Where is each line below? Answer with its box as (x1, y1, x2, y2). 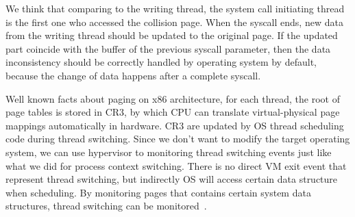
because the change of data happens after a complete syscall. (5, 68, 261, 82)
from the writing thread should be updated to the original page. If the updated (5, 28, 338, 42)
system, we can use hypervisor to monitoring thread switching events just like (5, 144, 332, 159)
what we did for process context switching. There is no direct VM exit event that (5, 158, 347, 173)
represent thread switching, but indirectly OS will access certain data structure (5, 172, 338, 186)
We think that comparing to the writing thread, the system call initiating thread (5, 1, 345, 15)
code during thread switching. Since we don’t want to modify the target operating (5, 131, 350, 146)
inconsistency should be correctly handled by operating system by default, (5, 55, 317, 69)
